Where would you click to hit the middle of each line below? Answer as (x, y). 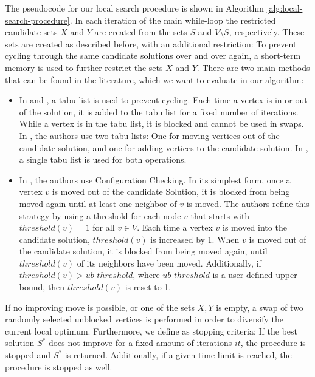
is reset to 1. (148, 287)
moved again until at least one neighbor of (98, 203)
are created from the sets (141, 32)
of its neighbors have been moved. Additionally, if (169, 263)
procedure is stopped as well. (59, 366)
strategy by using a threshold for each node (100, 215)
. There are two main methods (253, 67)
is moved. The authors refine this (248, 203)
